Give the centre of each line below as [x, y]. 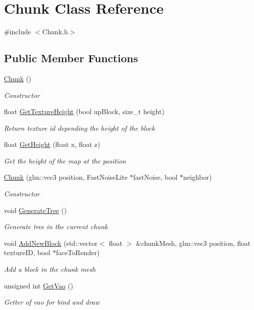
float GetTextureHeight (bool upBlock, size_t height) [84, 111]
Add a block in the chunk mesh [50, 269]
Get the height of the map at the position [65, 160]
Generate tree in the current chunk [56, 227]
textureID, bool [27, 252]
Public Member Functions [71, 58]
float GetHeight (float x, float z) [52, 144]
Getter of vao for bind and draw [52, 302]
